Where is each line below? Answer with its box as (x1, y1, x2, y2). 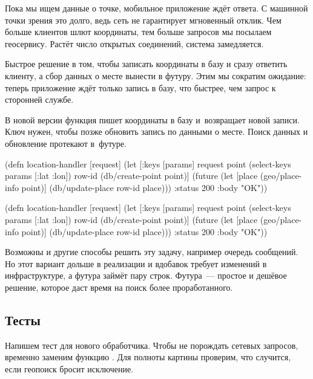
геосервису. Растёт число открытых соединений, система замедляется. (5, 37, 264, 50)
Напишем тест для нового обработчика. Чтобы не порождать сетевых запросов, (5, 339, 298, 351)
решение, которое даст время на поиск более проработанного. (5, 280, 233, 293)
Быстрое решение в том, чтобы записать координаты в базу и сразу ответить (5, 57, 288, 70)
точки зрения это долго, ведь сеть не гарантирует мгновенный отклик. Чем (5, 13, 282, 26)
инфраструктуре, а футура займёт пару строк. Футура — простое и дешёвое (5, 269, 287, 282)
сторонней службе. (5, 93, 74, 106)
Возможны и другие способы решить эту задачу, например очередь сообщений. (5, 245, 298, 258)
